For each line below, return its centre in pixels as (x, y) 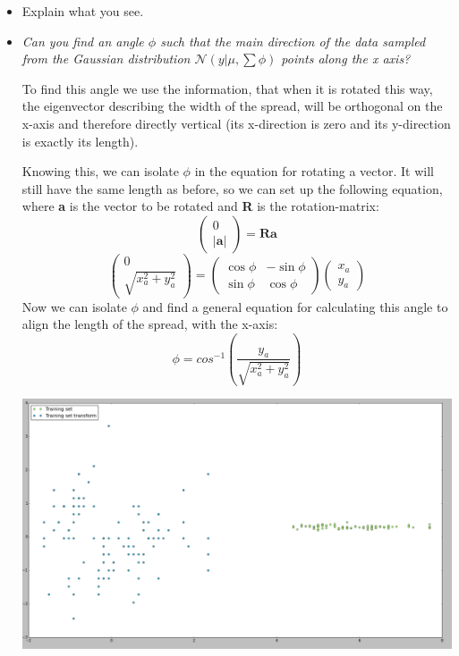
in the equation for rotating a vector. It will (314, 171)
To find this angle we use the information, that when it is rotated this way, (227, 88)
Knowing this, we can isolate (100, 171)
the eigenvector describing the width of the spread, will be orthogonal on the (232, 106)
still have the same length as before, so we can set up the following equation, (232, 188)
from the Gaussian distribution (106, 59)
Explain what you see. (83, 11)
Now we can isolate (74, 306)
